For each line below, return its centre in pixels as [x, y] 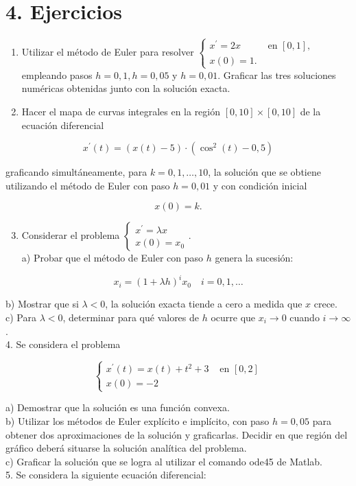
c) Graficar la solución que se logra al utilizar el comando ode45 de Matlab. [164, 461]
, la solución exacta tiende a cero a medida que [204, 304]
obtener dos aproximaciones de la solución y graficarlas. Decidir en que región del [177, 434]
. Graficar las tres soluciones [277, 74]
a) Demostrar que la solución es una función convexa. [118, 407]
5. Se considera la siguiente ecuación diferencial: [106, 475]
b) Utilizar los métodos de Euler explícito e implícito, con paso [138, 421]
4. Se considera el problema [63, 344]
